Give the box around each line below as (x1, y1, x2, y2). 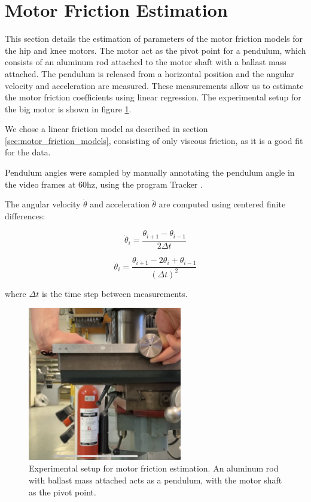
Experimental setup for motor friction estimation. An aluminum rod (29, 462, 279, 475)
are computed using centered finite (158, 198, 286, 210)
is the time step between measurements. (41, 287, 188, 299)
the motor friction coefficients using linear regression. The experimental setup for (5, 91, 301, 103)
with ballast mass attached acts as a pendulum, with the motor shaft (29, 473, 282, 486)
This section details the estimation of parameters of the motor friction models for (5, 32, 303, 45)
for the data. (5, 146, 51, 158)
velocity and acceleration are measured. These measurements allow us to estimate (5, 79, 304, 91)
